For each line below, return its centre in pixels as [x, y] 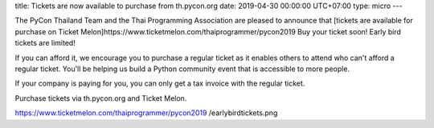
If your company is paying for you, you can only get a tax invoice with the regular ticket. [160, 83]
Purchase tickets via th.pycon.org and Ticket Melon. [101, 98]
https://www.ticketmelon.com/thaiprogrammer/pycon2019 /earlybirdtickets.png [146, 113]
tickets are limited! [45, 43]
